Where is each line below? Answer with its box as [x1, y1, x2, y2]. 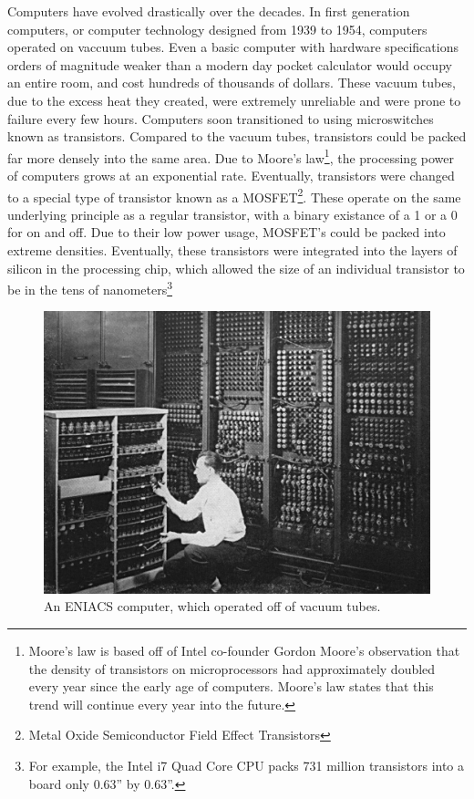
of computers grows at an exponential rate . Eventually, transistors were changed [7, 166, 455, 184]
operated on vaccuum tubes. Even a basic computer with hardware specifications [7, 37, 459, 57]
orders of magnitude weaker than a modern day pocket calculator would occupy [7, 55, 452, 74]
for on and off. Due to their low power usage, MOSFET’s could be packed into [7, 223, 446, 242]
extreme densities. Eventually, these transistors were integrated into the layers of [7, 241, 458, 260]
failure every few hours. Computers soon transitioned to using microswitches [7, 109, 434, 128]
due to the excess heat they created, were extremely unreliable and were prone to [7, 90, 461, 109]
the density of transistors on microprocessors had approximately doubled [28, 659, 436, 678]
